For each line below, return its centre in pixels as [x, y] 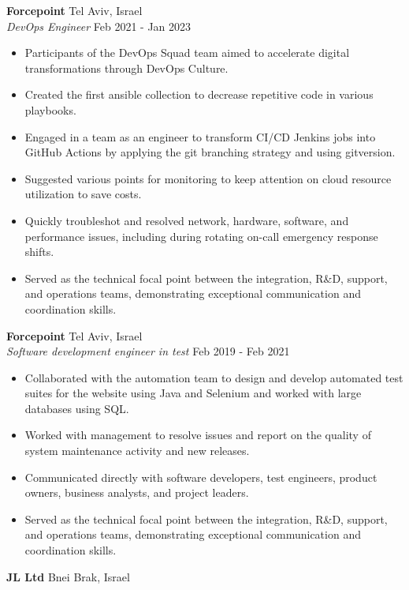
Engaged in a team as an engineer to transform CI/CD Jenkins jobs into [200, 136]
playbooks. [50, 109]
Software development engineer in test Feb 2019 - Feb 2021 [148, 351]
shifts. [39, 252]
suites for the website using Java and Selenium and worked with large [193, 393]
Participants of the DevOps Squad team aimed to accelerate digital [187, 53]
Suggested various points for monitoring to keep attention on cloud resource [208, 178]
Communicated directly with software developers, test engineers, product [201, 477]
